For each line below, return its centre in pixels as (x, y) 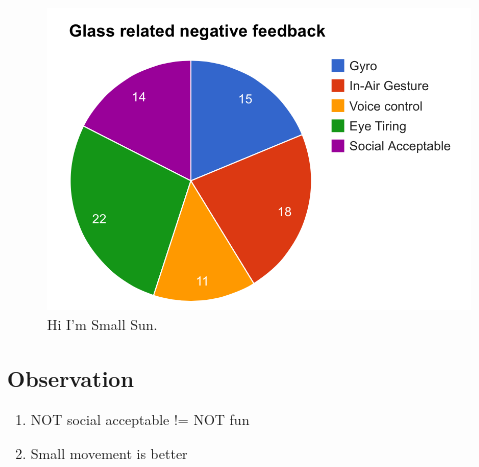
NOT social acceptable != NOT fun (140, 419)
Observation (70, 377)
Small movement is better (109, 453)
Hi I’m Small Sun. (102, 323)
